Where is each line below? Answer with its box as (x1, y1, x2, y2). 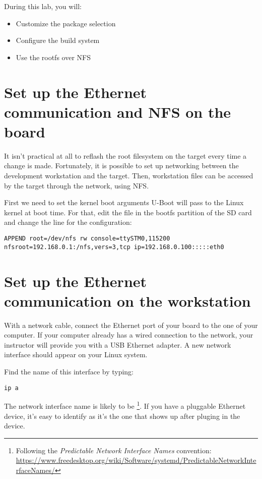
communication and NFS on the (4, 101, 231, 122)
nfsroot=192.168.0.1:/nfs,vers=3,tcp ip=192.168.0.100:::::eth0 (4, 243, 224, 251)
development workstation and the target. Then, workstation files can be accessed (4, 170, 253, 181)
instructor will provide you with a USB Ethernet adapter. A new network (4, 339, 231, 350)
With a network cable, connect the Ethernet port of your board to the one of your (4, 319, 258, 330)
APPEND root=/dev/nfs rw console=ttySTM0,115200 (4, 235, 170, 243)
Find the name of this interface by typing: (4, 366, 134, 377)
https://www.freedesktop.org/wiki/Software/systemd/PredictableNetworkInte (16, 455, 256, 465)
